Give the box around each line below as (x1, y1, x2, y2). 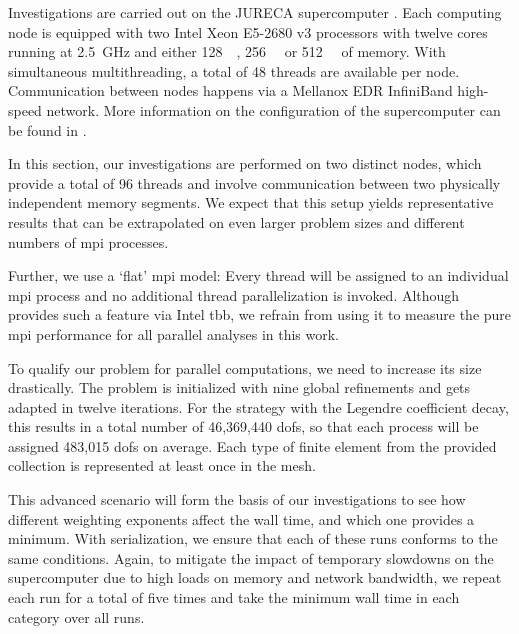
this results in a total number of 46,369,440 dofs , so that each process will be (8, 416, 479, 437)
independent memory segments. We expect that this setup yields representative (8, 192, 494, 213)
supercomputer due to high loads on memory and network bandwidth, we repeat (8, 567, 502, 588)
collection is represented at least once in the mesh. (8, 455, 316, 476)
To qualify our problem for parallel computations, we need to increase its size (8, 357, 482, 378)
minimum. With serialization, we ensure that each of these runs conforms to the (8, 528, 498, 549)
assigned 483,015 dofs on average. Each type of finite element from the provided (8, 435, 497, 456)
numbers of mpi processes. (8, 231, 169, 252)
